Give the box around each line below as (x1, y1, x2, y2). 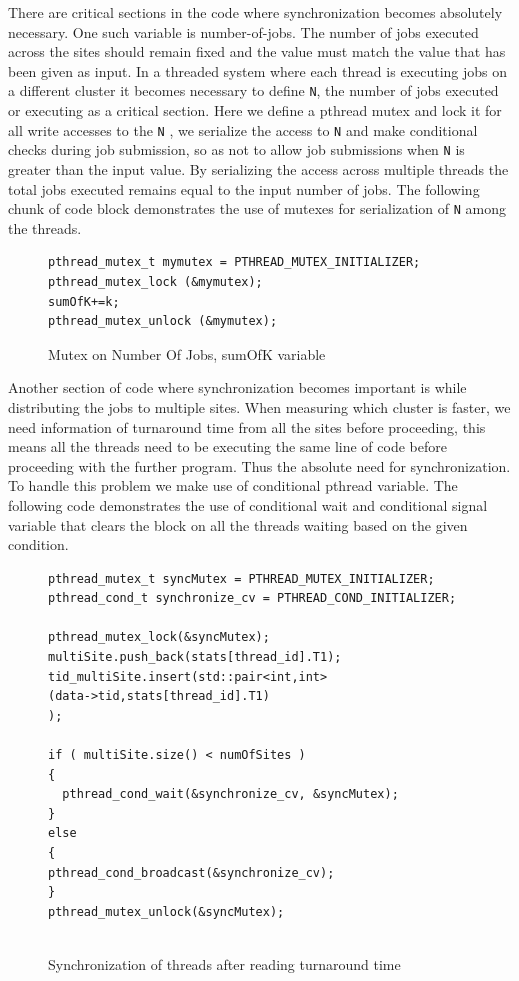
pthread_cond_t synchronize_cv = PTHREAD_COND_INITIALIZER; (48, 591, 457, 606)
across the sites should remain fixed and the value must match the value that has (8, 41, 506, 62)
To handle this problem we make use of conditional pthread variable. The (8, 475, 458, 496)
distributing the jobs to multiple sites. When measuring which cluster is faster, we (8, 396, 511, 417)
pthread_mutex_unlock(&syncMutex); (48, 904, 285, 919)
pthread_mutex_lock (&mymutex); (48, 274, 263, 289)
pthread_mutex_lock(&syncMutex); (48, 630, 270, 645)
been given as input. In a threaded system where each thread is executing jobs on (8, 60, 508, 81)
